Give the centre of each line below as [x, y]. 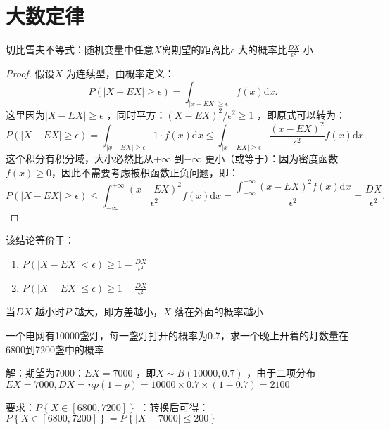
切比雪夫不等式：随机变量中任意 [80, 50]
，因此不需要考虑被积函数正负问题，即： [145, 172]
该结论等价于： [40, 240]
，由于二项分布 [281, 373]
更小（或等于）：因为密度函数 [272, 158]
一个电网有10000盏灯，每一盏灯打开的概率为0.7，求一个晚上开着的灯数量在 [177, 335]
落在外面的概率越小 [219, 312]
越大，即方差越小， [119, 312]
